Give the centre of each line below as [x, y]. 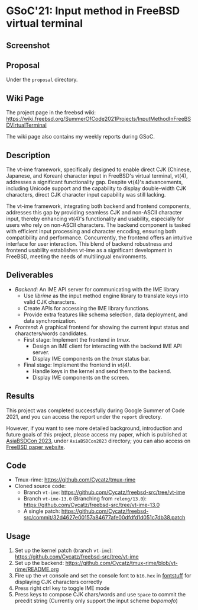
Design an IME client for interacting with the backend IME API [107, 346]
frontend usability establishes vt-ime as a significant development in [89, 251]
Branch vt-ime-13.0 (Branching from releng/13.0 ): [85, 499]
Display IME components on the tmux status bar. [91, 358]
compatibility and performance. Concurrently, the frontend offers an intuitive [99, 237]
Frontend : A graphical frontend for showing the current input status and [102, 327]
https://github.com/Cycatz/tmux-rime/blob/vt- [122, 563]
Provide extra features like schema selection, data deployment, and [106, 314]
